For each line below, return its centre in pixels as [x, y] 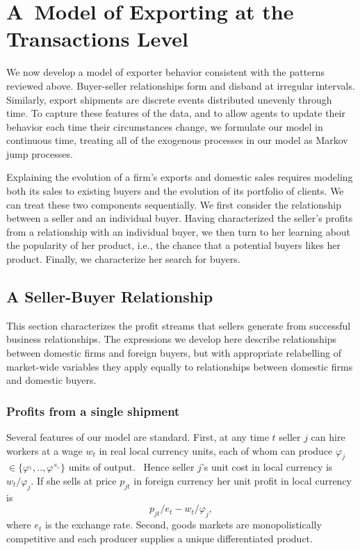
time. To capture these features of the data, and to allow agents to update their [176, 113]
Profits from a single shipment [93, 411]
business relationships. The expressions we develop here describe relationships [172, 339]
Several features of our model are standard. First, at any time [138, 437]
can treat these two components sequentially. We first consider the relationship [174, 204]
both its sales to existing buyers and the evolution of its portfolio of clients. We [175, 191]
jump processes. [40, 153]
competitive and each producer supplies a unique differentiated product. [159, 538]
